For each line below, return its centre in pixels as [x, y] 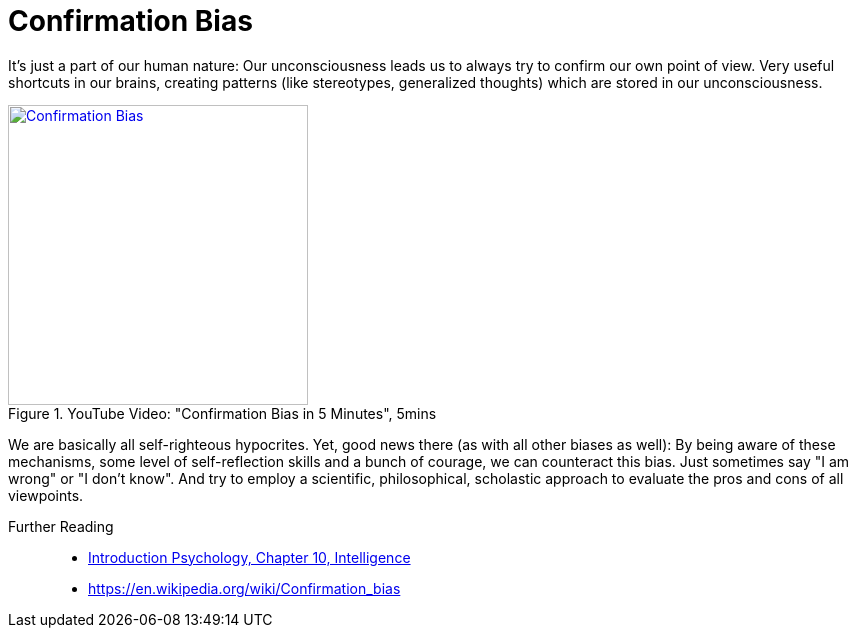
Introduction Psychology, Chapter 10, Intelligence [249, 557]
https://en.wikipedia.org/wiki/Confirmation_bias [244, 588]
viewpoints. [46, 495]
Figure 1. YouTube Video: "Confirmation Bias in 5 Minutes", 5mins [222, 413]
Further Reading [61, 526]
